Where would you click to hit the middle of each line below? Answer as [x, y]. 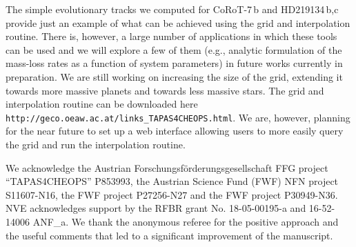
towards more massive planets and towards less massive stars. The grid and [165, 90]
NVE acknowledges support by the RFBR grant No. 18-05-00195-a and [156, 208]
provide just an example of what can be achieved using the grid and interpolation [178, 22]
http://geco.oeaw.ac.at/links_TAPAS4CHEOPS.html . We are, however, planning [178, 117]
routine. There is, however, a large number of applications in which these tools [171, 36]
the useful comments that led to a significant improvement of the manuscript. [169, 235]
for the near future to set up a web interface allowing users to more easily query [175, 131]
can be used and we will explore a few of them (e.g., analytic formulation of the [174, 49]
